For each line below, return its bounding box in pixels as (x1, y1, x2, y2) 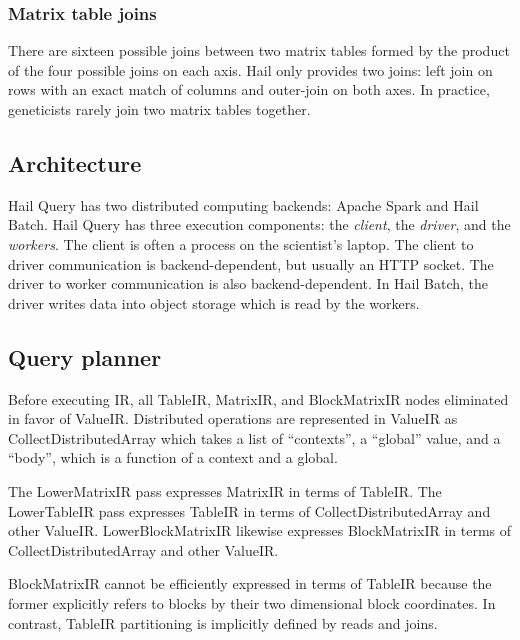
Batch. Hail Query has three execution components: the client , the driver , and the (8, 214, 511, 235)
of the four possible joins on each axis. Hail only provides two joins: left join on (8, 59, 493, 80)
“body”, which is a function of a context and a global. (8, 447, 338, 468)
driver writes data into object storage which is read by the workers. (8, 292, 420, 313)
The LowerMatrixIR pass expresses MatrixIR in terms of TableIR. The (8, 480, 442, 501)
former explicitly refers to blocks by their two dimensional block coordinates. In (8, 592, 496, 613)
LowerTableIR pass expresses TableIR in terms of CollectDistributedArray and (8, 500, 491, 521)
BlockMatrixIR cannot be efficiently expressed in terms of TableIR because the (8, 573, 492, 594)
